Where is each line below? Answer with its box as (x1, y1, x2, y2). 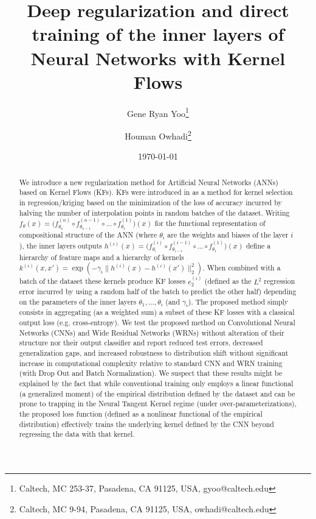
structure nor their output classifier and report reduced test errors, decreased (19, 337, 263, 348)
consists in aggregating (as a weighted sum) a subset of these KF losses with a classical (19, 307, 295, 317)
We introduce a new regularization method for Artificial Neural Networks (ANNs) (19, 177, 278, 187)
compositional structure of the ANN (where (19, 230, 157, 240)
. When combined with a (202, 263, 281, 273)
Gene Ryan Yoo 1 (127, 105, 189, 119)
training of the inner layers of (32, 21, 284, 46)
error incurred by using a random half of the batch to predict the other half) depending (19, 286, 297, 297)
